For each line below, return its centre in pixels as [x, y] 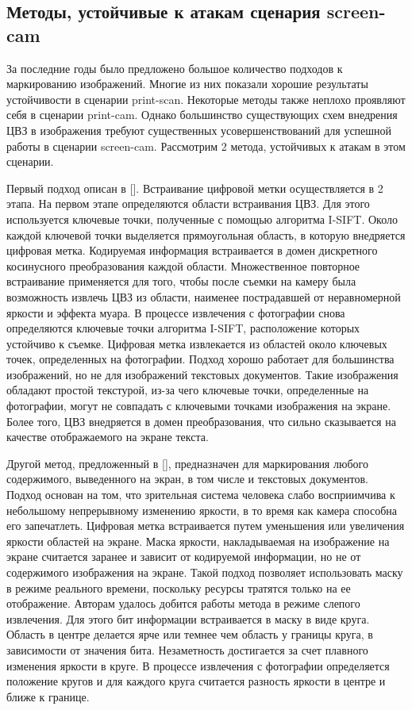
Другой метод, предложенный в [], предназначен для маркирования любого [187, 463]
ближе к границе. [48, 696]
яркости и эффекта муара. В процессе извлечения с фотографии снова [176, 312]
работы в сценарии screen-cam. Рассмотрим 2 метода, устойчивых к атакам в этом [206, 146]
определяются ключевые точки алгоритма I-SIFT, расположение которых [183, 328]
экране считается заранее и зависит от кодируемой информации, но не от [184, 556]
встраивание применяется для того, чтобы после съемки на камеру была [181, 281]
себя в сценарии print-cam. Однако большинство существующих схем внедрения [202, 115]
